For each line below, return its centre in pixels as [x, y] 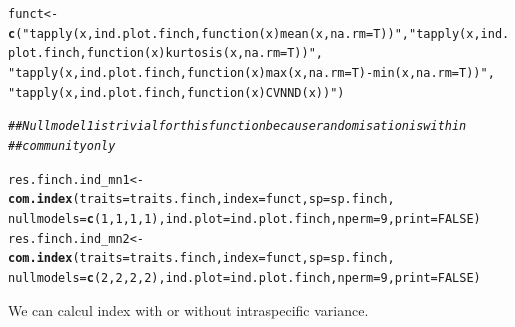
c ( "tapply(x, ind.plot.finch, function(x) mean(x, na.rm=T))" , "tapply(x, [244, 33]
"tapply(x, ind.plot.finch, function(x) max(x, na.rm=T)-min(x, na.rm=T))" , [251, 72]
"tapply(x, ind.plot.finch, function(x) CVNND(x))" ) [176, 92]
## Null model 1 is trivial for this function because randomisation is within [237, 126]
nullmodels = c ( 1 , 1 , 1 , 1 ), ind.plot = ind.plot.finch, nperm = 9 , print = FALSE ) [244, 218]
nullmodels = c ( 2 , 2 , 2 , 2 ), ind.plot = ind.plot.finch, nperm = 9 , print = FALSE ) [244, 277]
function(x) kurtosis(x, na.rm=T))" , [205, 53]
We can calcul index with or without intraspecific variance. [188, 309]
